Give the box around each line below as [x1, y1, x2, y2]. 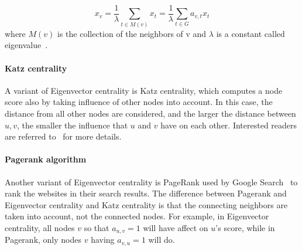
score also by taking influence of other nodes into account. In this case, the [5, 96, 273, 108]
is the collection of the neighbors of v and [57, 27, 207, 39]
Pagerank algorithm [5, 153, 87, 165]
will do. [148, 233, 175, 246]
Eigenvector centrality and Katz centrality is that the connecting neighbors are [5, 198, 288, 211]
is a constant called [216, 27, 285, 39]
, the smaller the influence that [17, 118, 128, 131]
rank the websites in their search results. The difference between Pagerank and [5, 187, 287, 199]
